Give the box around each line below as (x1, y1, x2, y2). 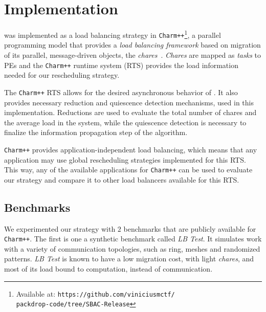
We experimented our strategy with (4, 223, 116, 234)
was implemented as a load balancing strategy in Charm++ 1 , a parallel (4, 28, 221, 40)
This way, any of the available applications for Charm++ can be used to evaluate (4, 164, 253, 175)
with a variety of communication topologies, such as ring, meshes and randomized (4, 243, 260, 254)
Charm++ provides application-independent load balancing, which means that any (4, 144, 257, 154)
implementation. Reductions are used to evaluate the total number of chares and (4, 107, 257, 118)
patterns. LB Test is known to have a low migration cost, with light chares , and (4, 253, 254, 264)
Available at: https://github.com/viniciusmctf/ (16, 288, 175, 299)
